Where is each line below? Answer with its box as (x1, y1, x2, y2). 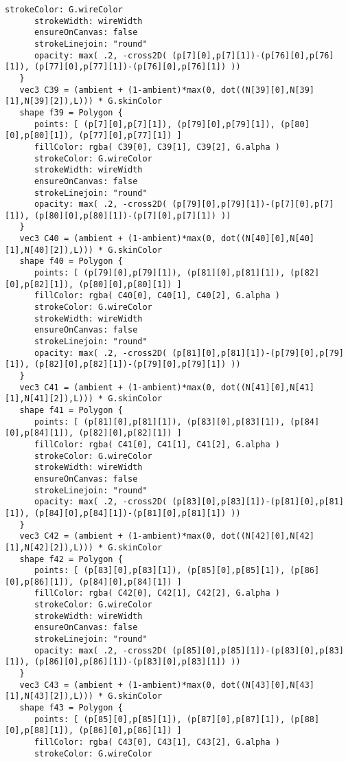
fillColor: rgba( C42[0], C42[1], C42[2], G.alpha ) (34, 588, 280, 598)
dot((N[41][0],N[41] (220, 382, 315, 392)
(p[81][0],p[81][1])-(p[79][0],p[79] (172, 348, 344, 358)
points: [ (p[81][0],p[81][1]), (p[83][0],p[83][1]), (34, 416, 286, 427)
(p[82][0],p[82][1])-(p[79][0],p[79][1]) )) (34, 359, 241, 370)
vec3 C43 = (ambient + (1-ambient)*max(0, (19, 680, 216, 690)
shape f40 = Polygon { (19, 256, 123, 267)
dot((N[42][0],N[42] (220, 531, 315, 541)
